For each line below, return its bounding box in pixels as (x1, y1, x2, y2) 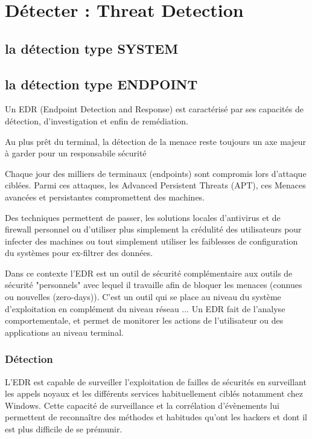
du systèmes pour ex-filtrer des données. (5, 246, 153, 259)
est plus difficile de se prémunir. (5, 423, 123, 435)
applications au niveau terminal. (5, 325, 124, 338)
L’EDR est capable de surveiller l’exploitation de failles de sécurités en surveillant (5, 375, 307, 388)
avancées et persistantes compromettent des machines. (5, 190, 205, 203)
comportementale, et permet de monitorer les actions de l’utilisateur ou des (5, 314, 284, 327)
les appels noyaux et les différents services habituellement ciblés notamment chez (5, 387, 304, 400)
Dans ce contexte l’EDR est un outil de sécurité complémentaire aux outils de (5, 266, 293, 279)
